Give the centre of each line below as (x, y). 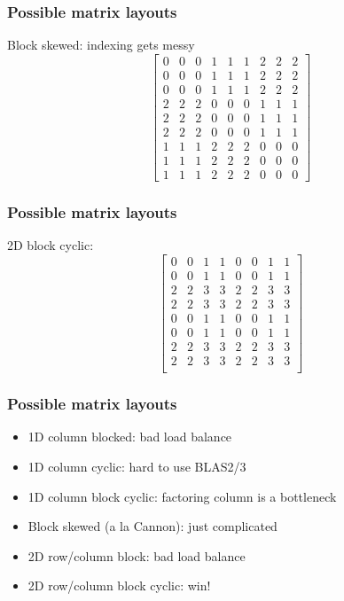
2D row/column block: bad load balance (137, 555)
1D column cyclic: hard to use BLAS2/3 (137, 466)
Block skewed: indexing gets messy (101, 45)
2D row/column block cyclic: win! (119, 585)
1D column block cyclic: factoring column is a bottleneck (182, 496)
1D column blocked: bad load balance (130, 437)
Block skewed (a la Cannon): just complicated (152, 526)
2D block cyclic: (51, 245)
